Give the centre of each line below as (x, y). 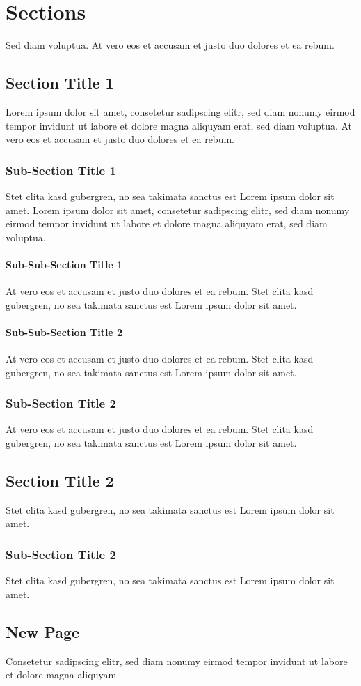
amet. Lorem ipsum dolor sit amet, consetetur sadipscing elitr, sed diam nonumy (178, 209)
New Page (43, 631)
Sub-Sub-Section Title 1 (64, 264)
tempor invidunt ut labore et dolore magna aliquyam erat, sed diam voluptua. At (179, 125)
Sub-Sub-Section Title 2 (64, 331)
